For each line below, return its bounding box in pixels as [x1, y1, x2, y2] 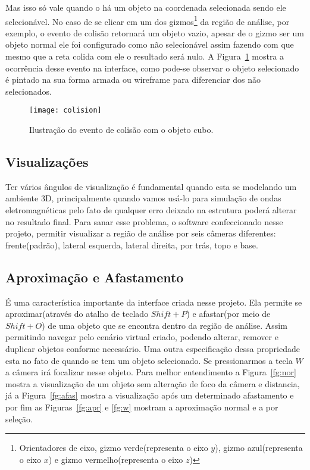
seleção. [5, 412, 33, 425]
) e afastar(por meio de [186, 307, 271, 320]
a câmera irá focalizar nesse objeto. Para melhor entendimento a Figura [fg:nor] [5, 366, 296, 378]
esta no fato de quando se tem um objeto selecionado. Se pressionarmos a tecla [5, 354, 293, 366]
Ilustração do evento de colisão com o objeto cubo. [29, 123, 214, 136]
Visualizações [5, 152, 89, 171]
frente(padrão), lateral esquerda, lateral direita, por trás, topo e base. [5, 238, 258, 251]
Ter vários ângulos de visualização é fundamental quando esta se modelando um [5, 180, 297, 192]
